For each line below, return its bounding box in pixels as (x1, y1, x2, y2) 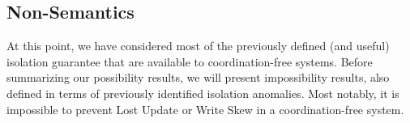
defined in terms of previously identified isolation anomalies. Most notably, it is (6, 84, 399, 101)
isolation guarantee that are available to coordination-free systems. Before (6, 53, 373, 70)
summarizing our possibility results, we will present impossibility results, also (6, 69, 390, 86)
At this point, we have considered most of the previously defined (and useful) (6, 37, 390, 54)
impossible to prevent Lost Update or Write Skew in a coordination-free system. (6, 100, 404, 117)
